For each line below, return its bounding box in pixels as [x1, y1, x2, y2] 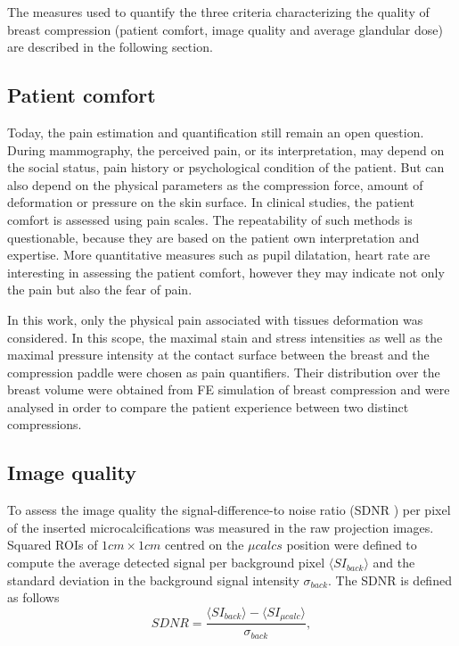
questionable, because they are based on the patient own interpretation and [7, 228, 420, 246]
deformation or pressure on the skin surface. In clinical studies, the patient [7, 193, 414, 211]
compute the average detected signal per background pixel [7, 553, 325, 572]
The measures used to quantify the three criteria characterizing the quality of [7, 3, 430, 21]
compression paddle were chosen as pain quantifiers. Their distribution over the [7, 362, 440, 381]
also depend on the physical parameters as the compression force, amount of [7, 175, 423, 194]
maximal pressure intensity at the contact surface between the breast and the [7, 345, 430, 364]
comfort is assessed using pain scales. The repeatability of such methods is [7, 210, 413, 228]
